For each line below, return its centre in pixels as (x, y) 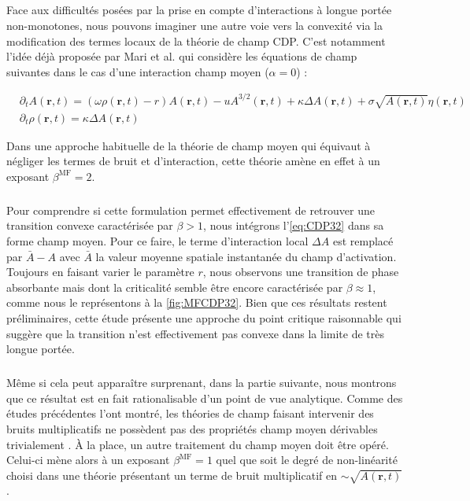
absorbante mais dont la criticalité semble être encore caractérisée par (175, 287)
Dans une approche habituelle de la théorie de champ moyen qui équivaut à (189, 145)
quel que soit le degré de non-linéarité (307, 460)
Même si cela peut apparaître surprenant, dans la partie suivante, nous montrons (202, 383)
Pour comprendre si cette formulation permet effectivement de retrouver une (191, 210)
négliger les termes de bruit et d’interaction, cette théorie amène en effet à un (193, 161)
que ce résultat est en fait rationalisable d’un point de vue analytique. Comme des (205, 398)
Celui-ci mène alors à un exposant (88, 460)
